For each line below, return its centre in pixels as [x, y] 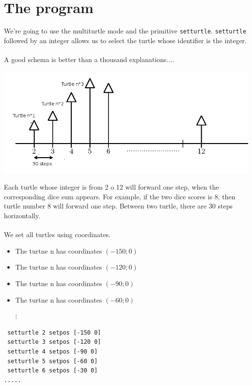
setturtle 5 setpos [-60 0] [53, 361]
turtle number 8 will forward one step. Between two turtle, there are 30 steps [118, 206]
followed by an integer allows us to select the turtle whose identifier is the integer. [125, 40]
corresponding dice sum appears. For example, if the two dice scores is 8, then [120, 196]
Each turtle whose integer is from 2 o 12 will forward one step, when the [111, 187]
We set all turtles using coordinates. [57, 234]
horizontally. [22, 215]
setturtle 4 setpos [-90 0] [53, 351]
